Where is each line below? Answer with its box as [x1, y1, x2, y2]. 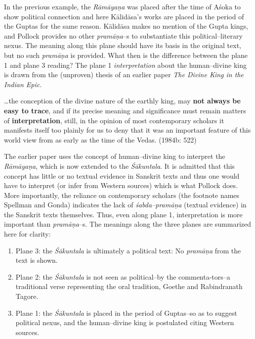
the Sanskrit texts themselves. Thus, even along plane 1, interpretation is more [4, 209, 243, 219]
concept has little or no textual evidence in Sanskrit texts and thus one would [4, 170, 240, 181]
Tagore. [15, 291, 39, 301]
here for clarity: [4, 229, 51, 239]
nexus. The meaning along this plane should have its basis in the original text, [4, 40, 242, 50]
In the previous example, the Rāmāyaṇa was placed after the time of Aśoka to [4, 1, 241, 11]
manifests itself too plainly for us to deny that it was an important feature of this [4, 125, 251, 135]
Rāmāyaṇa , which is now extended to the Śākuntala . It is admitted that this [4, 160, 235, 171]
